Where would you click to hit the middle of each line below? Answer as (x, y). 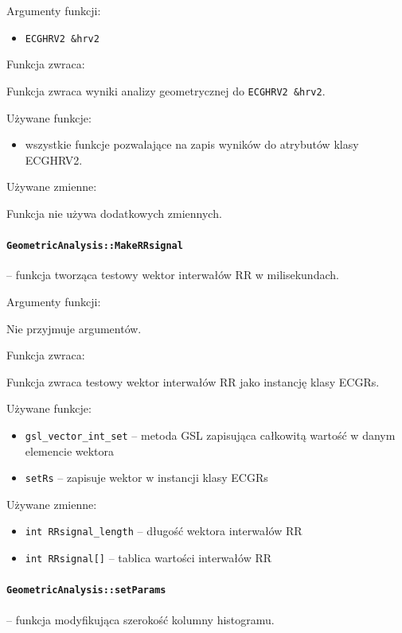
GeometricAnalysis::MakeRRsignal (95, 246)
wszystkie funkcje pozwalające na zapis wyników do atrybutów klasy (192, 144)
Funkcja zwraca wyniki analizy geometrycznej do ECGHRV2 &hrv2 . (166, 90)
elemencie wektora (70, 450)
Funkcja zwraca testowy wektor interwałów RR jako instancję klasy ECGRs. (193, 381)
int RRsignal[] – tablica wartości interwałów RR (148, 558)
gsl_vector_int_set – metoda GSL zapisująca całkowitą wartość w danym (210, 435)
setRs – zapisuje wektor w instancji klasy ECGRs (146, 478)
